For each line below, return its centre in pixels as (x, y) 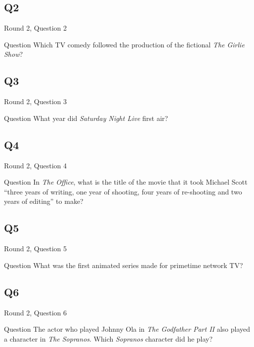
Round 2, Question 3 (36, 101)
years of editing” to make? (44, 201)
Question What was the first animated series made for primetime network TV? (124, 265)
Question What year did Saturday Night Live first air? (86, 118)
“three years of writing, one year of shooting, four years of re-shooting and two (123, 191)
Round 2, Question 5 (36, 249)
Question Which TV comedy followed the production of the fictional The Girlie (124, 44)
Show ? (14, 54)
